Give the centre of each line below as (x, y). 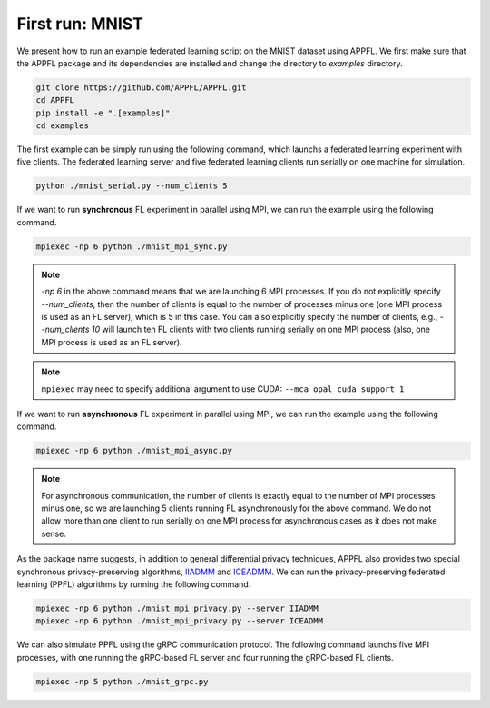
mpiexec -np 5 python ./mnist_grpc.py (122, 681)
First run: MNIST (80, 24)
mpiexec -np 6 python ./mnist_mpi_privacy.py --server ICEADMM (180, 621)
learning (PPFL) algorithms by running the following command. (134, 584)
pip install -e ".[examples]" (103, 113)
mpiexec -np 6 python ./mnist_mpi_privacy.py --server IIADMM (177, 608)
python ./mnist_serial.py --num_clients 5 (132, 186)
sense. (54, 533)
